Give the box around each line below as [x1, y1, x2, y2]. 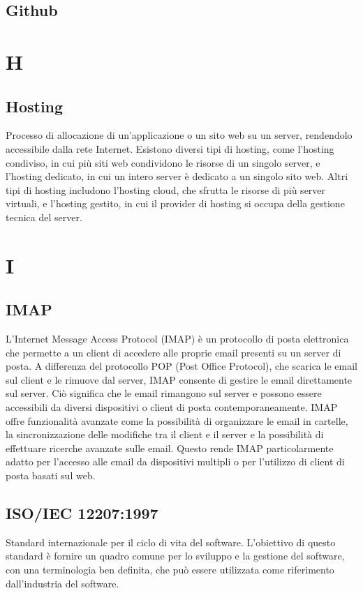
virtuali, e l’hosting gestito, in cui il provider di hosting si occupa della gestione [6, 196, 345, 211]
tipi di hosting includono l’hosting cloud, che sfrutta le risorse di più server [6, 182, 326, 197]
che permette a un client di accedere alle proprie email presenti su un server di [6, 345, 341, 359]
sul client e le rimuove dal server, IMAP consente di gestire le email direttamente [6, 372, 353, 386]
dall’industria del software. [6, 576, 119, 590]
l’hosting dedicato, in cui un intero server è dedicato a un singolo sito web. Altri [6, 169, 348, 183]
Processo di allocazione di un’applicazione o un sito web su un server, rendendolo [6, 128, 353, 142]
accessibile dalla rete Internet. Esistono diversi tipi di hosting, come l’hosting [6, 141, 334, 156]
